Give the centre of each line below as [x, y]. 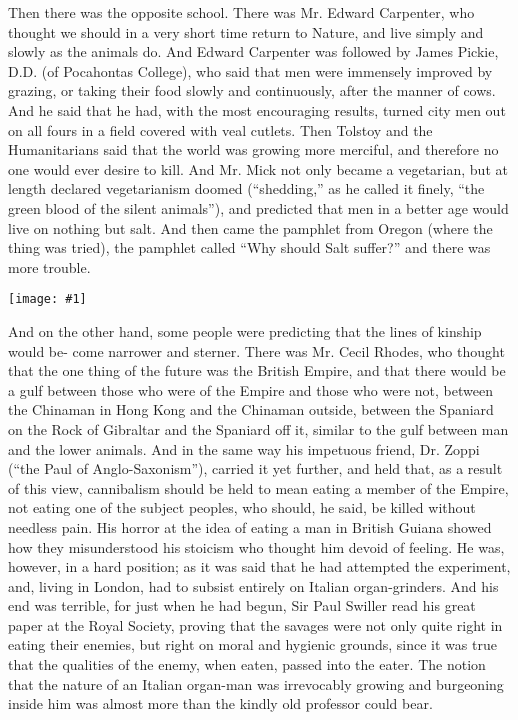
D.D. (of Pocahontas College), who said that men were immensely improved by [250, 70]
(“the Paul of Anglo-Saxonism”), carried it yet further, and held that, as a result [255, 468]
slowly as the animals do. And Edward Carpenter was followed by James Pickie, [253, 51]
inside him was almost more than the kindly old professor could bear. [220, 703]
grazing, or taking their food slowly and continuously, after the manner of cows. [252, 90]
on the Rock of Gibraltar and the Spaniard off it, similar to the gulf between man [258, 428]
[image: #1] [47, 299]
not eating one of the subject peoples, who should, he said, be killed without [242, 507]
